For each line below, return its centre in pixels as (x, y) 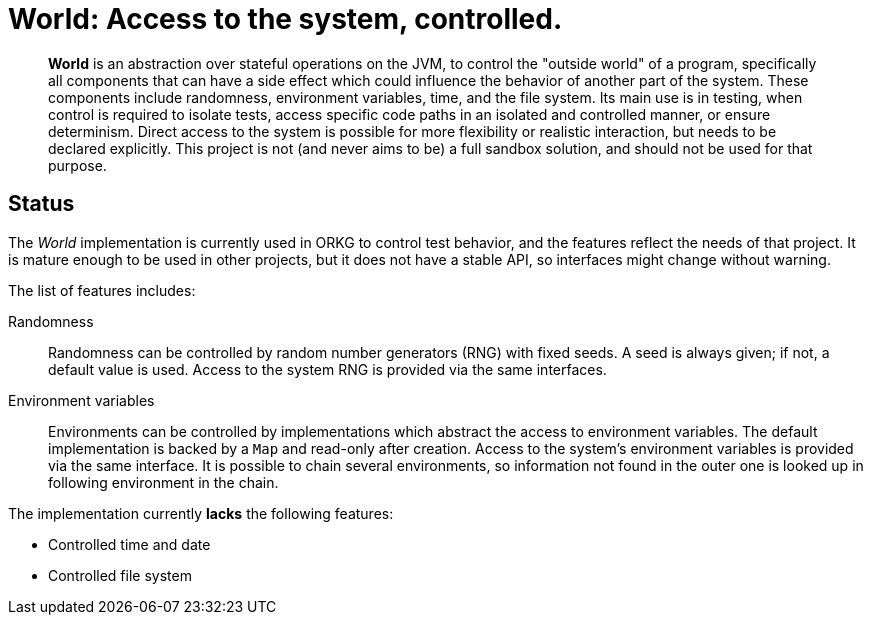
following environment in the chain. (163, 482)
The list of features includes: (102, 290)
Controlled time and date (129, 544)
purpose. (77, 165)
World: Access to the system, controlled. (285, 19)
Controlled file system (120, 575)
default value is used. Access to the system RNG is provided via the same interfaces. (327, 369)
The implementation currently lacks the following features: (201, 513)
